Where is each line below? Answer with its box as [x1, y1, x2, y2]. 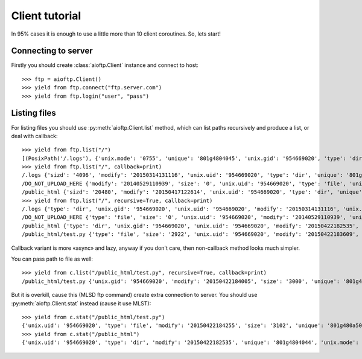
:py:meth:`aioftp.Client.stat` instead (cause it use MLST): [11, 299, 151, 307]
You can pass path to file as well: [11, 255, 94, 262]
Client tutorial [11, 9, 81, 22]
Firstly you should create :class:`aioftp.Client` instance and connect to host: [11, 62, 198, 69]
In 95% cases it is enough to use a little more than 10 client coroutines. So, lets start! [11, 30, 221, 37]
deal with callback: [11, 132, 58, 139]
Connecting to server [11, 46, 93, 56]
